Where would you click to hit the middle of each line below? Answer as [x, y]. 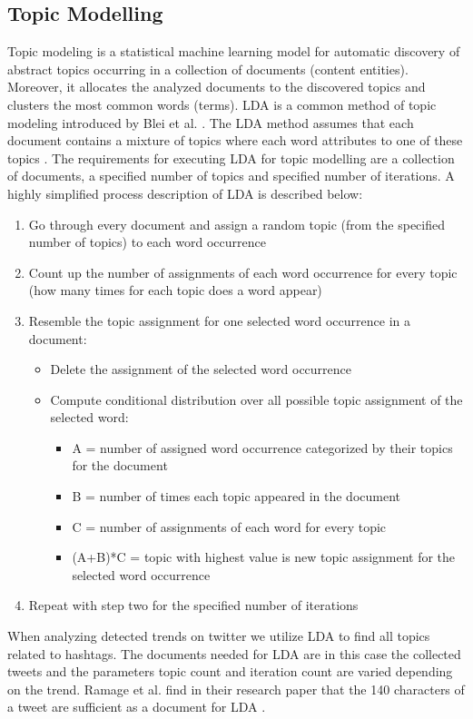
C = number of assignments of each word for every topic [229, 526]
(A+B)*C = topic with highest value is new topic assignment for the [264, 557]
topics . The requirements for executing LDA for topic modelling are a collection [231, 158]
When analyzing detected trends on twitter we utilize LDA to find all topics [219, 636]
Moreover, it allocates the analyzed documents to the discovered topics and [217, 87]
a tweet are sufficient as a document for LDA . [137, 707]
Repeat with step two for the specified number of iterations [193, 605]
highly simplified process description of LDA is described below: [185, 193]
